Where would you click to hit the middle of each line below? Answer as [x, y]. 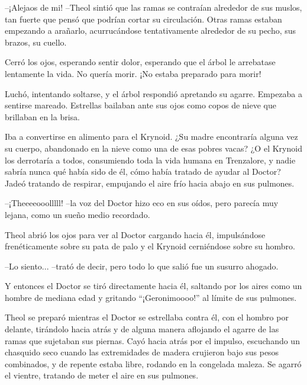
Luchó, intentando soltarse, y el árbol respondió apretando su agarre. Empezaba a [154, 93]
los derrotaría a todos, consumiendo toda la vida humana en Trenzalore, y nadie [150, 160]
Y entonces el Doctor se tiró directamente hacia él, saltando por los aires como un [153, 286]
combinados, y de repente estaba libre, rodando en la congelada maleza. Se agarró [153, 363]
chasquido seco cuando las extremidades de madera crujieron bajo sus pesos [142, 352]
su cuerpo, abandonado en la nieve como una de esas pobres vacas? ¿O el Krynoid [153, 148]
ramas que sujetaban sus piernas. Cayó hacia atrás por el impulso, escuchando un [152, 340]
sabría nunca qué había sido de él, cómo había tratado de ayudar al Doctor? [143, 171]
